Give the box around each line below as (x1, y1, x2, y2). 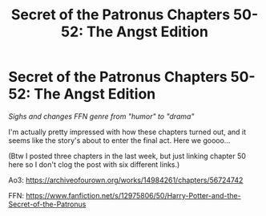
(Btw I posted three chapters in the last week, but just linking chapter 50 (8, 151, 247, 161)
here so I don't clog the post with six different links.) (8, 159, 180, 169)
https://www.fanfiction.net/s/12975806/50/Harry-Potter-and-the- (26, 190, 242, 200)
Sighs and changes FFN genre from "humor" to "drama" (8, 111, 195, 121)
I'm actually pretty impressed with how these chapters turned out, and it (8, 127, 247, 137)
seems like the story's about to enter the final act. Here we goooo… (8, 135, 231, 145)
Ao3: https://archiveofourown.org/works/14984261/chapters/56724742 (8, 175, 244, 185)
